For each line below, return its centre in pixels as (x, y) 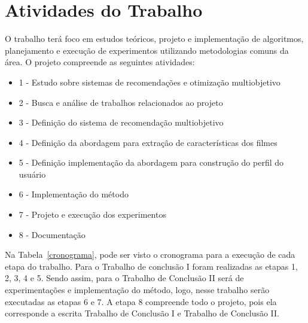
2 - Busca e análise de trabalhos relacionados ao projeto (121, 102)
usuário (32, 174)
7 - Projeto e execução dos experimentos (92, 214)
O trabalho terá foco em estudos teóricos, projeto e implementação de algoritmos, (154, 39)
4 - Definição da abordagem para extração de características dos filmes (148, 142)
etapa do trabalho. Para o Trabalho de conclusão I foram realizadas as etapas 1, (151, 266)
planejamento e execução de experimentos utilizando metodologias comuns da (147, 50)
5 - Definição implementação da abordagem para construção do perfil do (151, 162)
